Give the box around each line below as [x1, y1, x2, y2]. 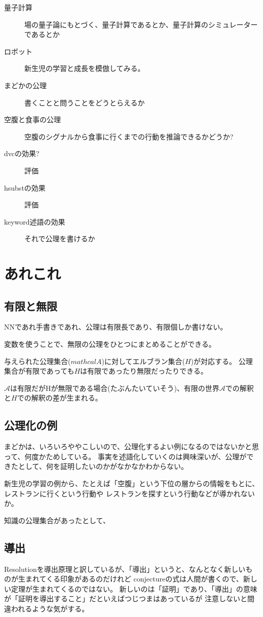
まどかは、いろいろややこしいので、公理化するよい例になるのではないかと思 [4, 441, 259, 452]
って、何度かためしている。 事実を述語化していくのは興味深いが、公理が [4, 451, 247, 461]
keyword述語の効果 [4, 216, 65, 227]
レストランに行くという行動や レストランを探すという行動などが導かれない [4, 488, 255, 498]
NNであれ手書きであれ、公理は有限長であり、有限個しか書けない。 [4, 321, 228, 332]
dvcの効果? [4, 148, 40, 159]
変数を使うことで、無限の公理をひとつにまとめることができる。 [4, 339, 216, 349]
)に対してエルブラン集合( [101, 355, 185, 366]
